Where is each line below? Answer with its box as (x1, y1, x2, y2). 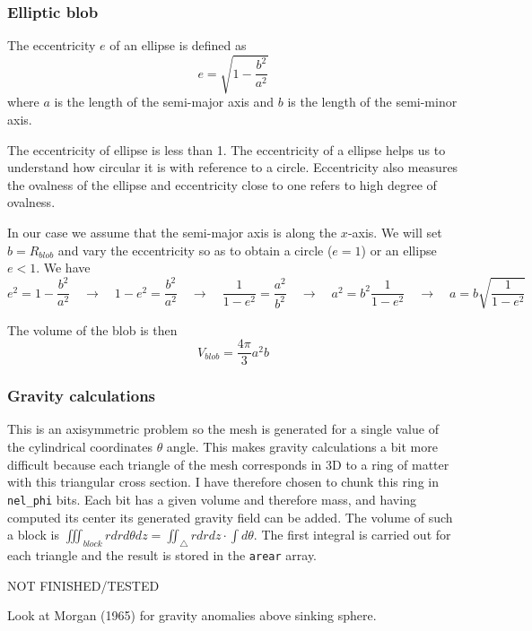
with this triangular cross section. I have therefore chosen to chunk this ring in (7, 472, 439, 491)
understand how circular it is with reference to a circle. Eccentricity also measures (7, 158, 458, 177)
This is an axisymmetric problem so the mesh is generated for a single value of (7, 419, 439, 438)
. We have (36, 258, 91, 277)
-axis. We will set (347, 222, 442, 241)
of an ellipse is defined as (109, 36, 247, 55)
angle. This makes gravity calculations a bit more (166, 437, 438, 456)
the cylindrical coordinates (7, 437, 153, 456)
